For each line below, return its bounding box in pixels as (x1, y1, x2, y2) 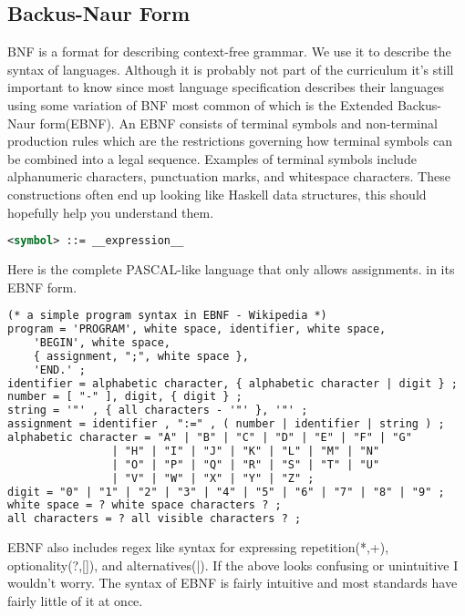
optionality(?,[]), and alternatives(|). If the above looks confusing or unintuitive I (7, 555, 459, 574)
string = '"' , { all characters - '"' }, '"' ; (7, 404, 308, 417)
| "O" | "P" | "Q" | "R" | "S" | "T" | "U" (111, 457, 380, 471)
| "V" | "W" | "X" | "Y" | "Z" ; (111, 471, 315, 485)
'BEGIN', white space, (33, 335, 170, 349)
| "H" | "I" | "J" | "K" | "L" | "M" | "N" (111, 444, 380, 457)
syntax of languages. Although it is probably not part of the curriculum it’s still (7, 59, 454, 78)
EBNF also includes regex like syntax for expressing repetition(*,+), (7, 538, 389, 557)
